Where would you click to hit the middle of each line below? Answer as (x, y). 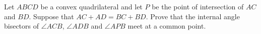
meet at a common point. (167, 26)
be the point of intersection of (198, 6)
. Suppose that (51, 16)
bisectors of (22, 26)
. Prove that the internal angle (193, 16)
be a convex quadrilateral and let (91, 6)
